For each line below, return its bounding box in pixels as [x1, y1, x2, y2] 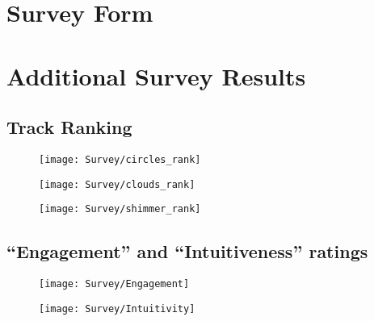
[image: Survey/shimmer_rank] [39, 203, 201, 215]
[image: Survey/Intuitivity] [39, 302, 195, 315]
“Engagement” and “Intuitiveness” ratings [6, 239, 368, 264]
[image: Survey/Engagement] [39, 278, 190, 290]
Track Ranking [6, 115, 132, 140]
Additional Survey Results [6, 59, 306, 92]
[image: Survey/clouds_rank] [39, 178, 195, 190]
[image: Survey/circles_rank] [39, 153, 201, 165]
